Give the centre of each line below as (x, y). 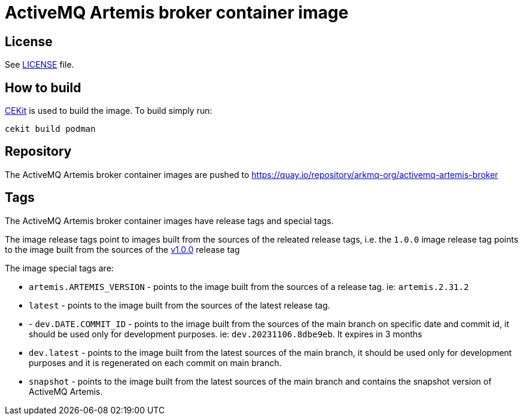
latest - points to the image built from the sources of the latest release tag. (180, 305)
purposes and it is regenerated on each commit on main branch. (155, 362)
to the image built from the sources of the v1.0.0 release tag (122, 249)
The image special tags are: (59, 268)
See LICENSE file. (39, 65)
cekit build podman (50, 129)
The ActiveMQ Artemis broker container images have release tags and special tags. (169, 220)
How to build (43, 87)
